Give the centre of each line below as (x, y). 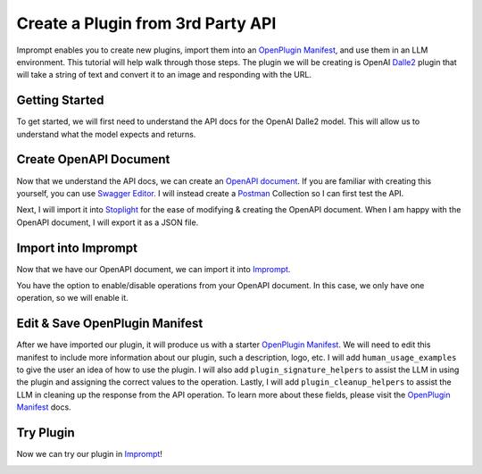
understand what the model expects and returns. (106, 134)
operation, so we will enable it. (72, 298)
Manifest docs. (44, 407)
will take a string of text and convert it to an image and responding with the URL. (164, 75)
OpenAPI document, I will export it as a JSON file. (108, 222)
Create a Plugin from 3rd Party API (146, 23)
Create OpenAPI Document (93, 159)
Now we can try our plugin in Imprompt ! (89, 454)
